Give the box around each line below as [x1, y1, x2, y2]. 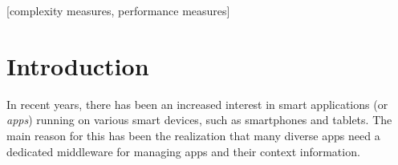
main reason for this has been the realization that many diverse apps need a [6, 127, 380, 143]
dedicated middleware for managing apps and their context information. [6, 143, 360, 159]
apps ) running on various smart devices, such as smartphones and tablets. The [6, 111, 392, 128]
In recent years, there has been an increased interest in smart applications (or [6, 95, 388, 112]
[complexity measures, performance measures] [6, 2, 230, 18]
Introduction [6, 49, 149, 82]
